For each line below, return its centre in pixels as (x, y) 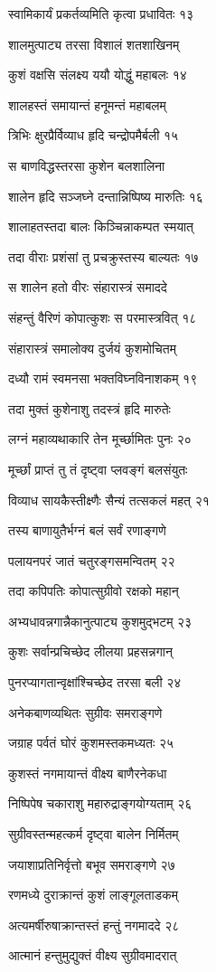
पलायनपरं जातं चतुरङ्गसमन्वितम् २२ (92, 560)
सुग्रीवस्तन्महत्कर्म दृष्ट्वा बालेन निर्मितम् (94, 834)
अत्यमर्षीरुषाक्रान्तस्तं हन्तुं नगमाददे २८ (94, 925)
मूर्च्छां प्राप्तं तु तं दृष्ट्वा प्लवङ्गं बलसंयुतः (98, 469)
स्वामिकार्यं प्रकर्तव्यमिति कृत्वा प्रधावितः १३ (101, 14)
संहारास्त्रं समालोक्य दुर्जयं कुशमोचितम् (92, 348)
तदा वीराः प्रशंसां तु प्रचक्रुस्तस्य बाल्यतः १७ (103, 256)
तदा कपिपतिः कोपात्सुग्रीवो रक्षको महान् (94, 591)
